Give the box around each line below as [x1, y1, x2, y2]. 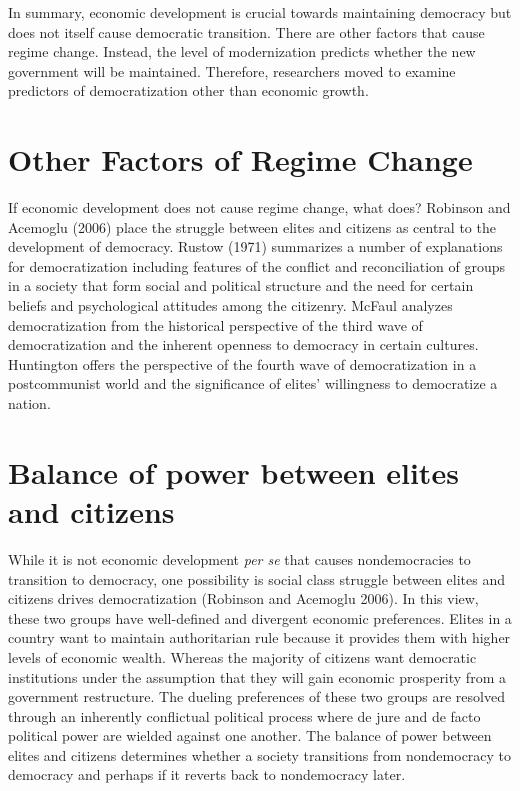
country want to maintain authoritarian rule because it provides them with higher [8, 627, 511, 648]
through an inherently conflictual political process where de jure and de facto [8, 705, 481, 726]
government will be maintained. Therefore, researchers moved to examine [8, 60, 456, 81]
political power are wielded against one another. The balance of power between [8, 725, 492, 746]
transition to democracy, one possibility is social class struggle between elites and [8, 568, 505, 589]
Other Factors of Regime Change [8, 139, 473, 180]
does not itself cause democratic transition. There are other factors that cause [8, 21, 485, 42]
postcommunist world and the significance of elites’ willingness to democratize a [8, 373, 498, 394]
